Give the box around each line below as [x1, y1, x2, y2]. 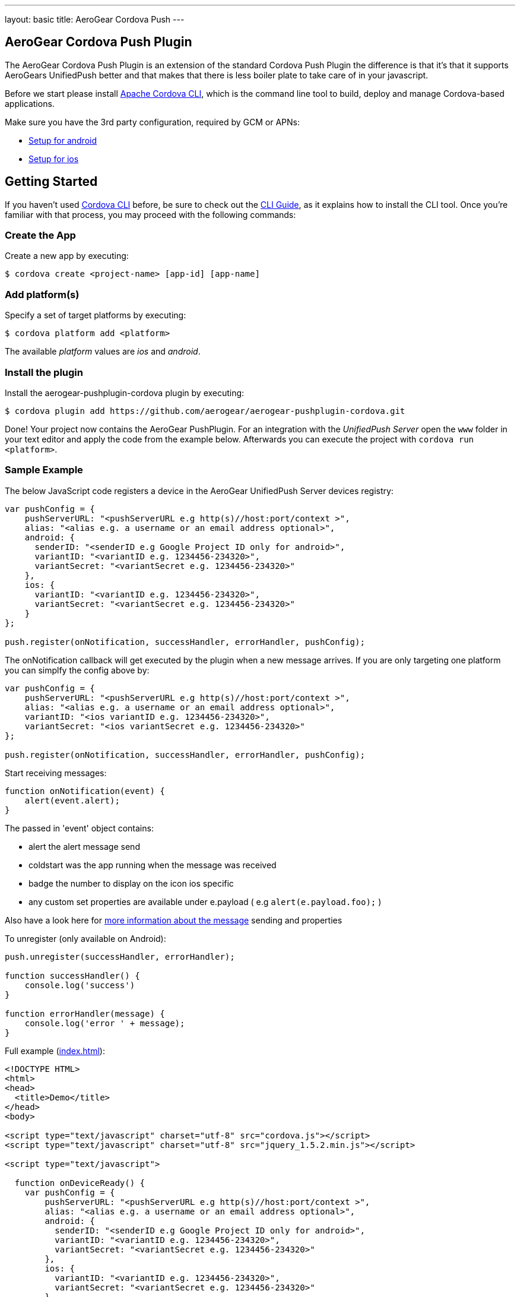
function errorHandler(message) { [5, 1008, 165, 1018]
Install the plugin [5, 366, 83, 378]
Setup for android [28, 135, 97, 145]
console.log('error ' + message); [24, 1018, 185, 1028]
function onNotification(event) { [5, 786, 165, 796]
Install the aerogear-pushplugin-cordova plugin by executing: [5, 387, 245, 398]
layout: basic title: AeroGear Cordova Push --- [5, 14, 185, 24]
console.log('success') [24, 980, 135, 990]
